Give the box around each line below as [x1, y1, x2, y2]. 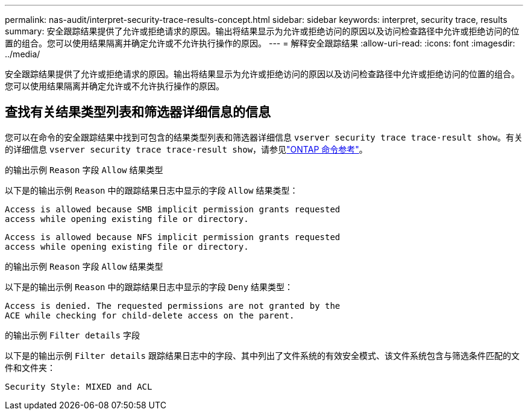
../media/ [5, 49, 40, 59]
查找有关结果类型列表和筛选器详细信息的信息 [5, 104, 271, 120]
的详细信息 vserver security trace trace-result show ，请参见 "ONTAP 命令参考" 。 [5, 144, 368, 154]
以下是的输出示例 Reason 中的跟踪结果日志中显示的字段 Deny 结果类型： [5, 281, 294, 292]
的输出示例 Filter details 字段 [5, 329, 140, 340]
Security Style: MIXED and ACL [5, 381, 152, 391]
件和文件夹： [5, 362, 55, 373]
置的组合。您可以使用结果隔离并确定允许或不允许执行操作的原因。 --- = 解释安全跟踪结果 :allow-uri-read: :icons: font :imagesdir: [5, 38, 515, 48]
